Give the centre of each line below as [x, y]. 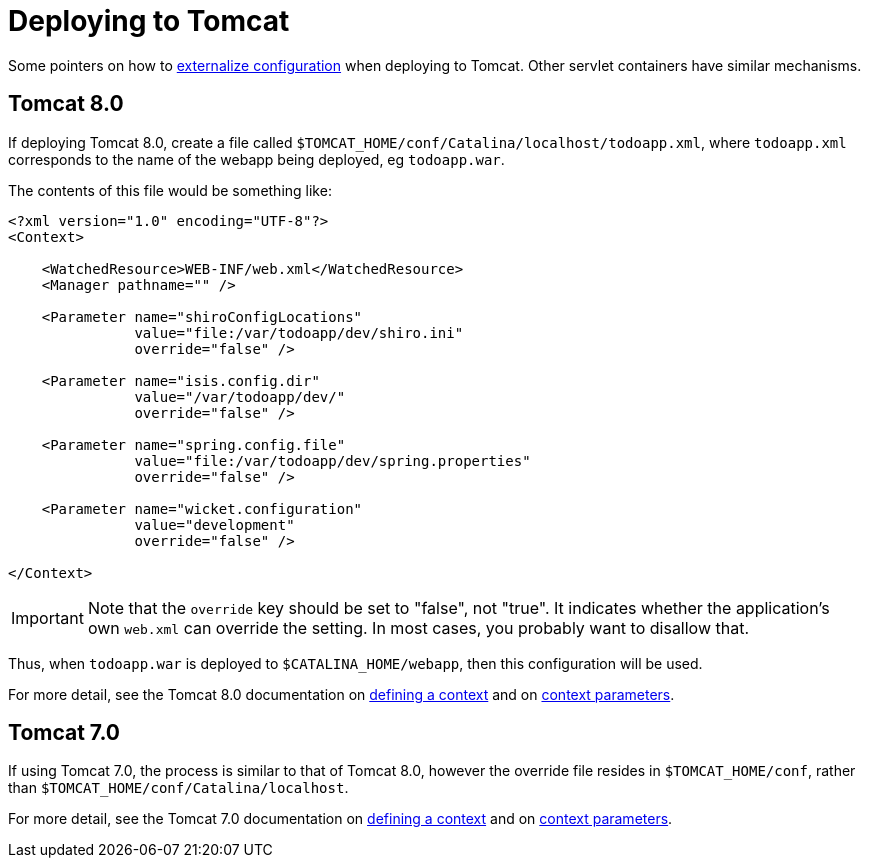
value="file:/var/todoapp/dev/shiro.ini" [299, 332]
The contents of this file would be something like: [170, 190]
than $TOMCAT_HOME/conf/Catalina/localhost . [178, 788]
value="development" [214, 524]
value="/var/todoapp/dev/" [240, 396]
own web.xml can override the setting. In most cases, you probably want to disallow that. [418, 627]
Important [47, 617]
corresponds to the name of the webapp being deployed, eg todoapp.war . [256, 159]
